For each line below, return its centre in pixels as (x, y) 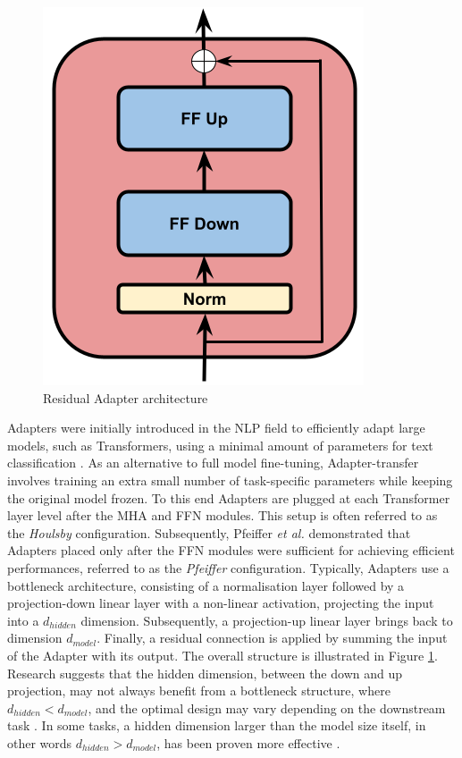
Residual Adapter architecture (126, 397)
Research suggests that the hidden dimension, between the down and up (205, 673)
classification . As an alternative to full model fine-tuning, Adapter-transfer (213, 463)
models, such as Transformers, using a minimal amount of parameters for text (220, 445)
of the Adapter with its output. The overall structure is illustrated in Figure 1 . (223, 655)
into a (23, 620)
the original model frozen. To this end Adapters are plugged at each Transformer (229, 497)
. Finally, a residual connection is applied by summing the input (272, 638)
